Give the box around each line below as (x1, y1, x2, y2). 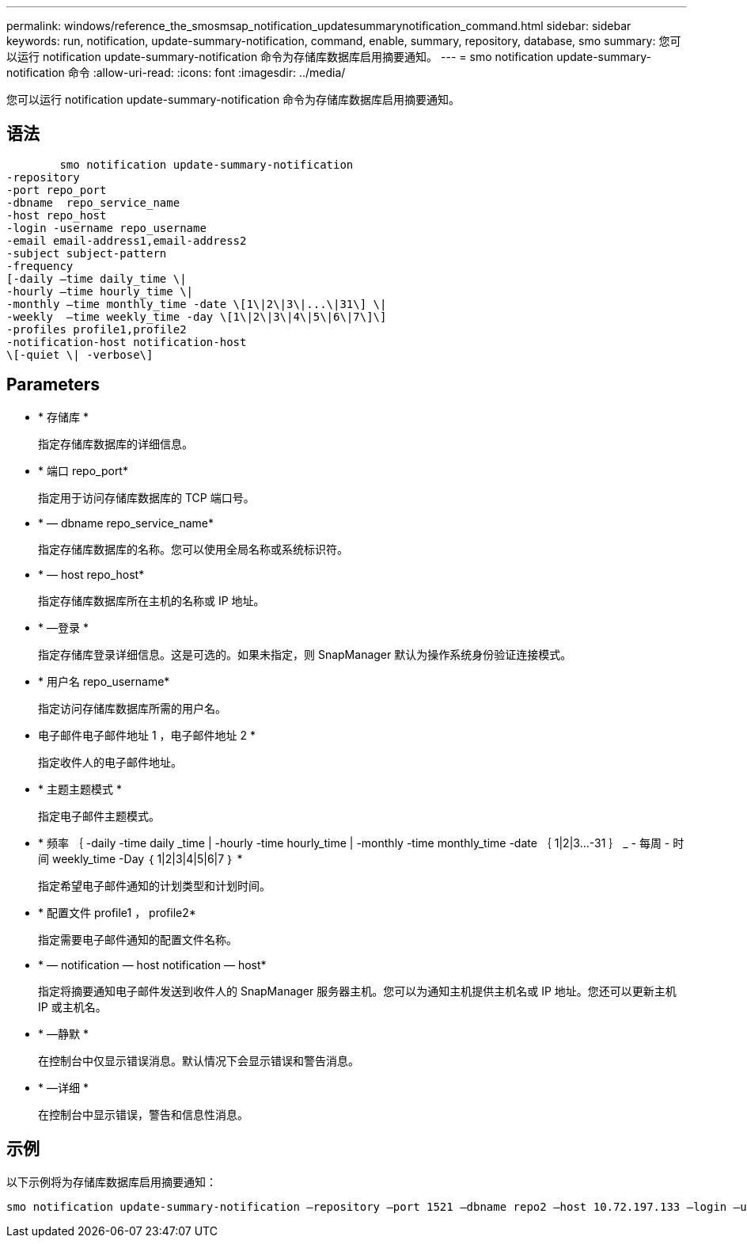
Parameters (6, 375, 100, 395)
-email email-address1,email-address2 (6, 234, 247, 247)
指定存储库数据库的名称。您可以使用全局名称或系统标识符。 (38, 542, 348, 556)
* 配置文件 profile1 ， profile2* (38, 905, 196, 919)
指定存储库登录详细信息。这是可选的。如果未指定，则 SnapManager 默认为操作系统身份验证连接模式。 (38, 647, 572, 661)
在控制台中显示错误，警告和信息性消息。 (38, 1107, 248, 1121)
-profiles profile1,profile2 (6, 322, 187, 336)
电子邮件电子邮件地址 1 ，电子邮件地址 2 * (38, 728, 256, 742)
